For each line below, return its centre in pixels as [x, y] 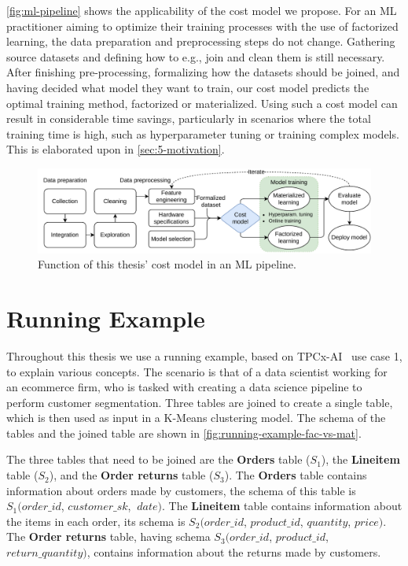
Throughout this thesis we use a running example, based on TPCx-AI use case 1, [204, 355]
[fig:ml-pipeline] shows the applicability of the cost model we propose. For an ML [202, 10]
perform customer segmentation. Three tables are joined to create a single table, [200, 402]
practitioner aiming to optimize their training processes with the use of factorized [202, 26]
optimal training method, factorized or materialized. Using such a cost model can [202, 103]
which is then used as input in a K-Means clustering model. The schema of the [196, 418]
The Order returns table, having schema [108, 536]
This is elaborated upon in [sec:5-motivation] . [116, 149]
